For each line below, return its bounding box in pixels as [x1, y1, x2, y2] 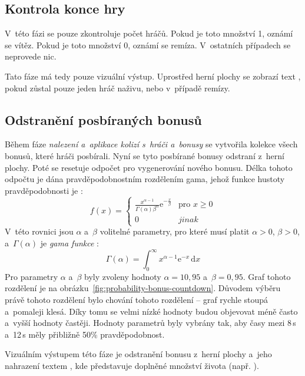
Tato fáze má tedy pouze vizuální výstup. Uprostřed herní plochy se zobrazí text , [5, 70, 301, 82]
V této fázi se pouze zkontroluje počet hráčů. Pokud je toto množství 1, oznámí [5, 27, 293, 39]
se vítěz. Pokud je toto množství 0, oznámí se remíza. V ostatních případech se [5, 38, 291, 51]
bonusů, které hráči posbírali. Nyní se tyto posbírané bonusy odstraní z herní [5, 149, 284, 161]
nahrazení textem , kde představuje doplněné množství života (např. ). [5, 359, 259, 371]
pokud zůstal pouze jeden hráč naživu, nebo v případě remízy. [5, 81, 230, 94]
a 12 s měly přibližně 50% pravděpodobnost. [5, 328, 165, 340]
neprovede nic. [5, 50, 57, 62]
